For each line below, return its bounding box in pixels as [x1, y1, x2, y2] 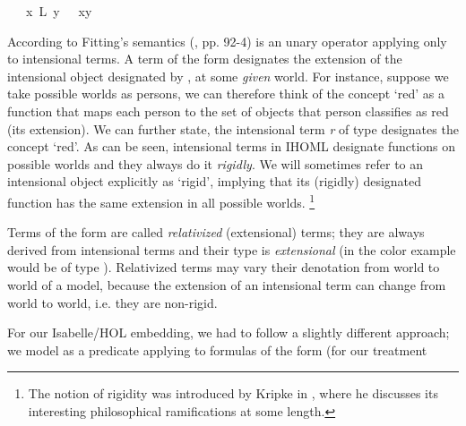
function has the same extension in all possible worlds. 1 [7, 190, 315, 211]
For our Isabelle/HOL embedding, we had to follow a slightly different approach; [7, 323, 450, 342]
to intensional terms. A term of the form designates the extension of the [7, 49, 402, 68]
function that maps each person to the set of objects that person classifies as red [7, 101, 449, 120]
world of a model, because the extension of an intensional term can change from [7, 275, 446, 294]
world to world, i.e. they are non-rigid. [7, 293, 218, 311]
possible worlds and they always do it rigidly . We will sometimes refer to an [7, 154, 424, 173]
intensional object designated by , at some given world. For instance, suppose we [7, 66, 449, 85]
